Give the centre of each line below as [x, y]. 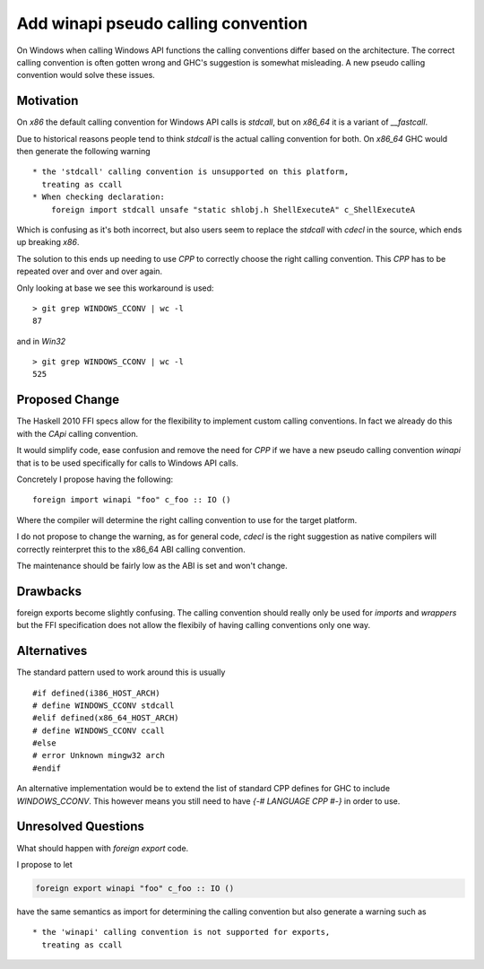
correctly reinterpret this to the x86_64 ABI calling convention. [131, 549]
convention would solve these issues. [86, 75]
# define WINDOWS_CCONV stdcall [104, 705]
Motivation [48, 101]
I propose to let [45, 864]
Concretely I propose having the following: [95, 479]
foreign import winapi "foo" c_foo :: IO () [132, 500]
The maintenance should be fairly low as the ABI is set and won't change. [152, 565]
